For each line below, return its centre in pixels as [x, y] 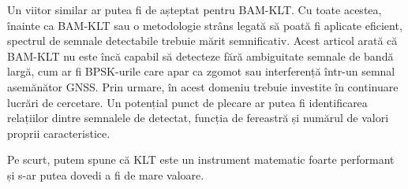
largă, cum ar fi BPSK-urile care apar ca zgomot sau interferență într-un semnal [201, 71]
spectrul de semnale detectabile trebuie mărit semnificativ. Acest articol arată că [202, 41]
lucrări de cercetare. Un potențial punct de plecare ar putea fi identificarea [187, 102]
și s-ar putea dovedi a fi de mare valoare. [106, 174]
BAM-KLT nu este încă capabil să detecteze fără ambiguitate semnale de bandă [200, 56]
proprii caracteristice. [59, 133]
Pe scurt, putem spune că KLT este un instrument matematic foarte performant [201, 159]
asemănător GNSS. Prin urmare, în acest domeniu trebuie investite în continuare [203, 86]
